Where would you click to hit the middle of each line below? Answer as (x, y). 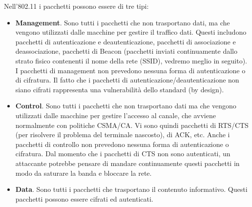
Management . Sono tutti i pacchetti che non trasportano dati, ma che (123, 22)
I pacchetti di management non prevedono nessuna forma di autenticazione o (130, 70)
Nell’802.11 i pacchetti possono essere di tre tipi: (76, 6)
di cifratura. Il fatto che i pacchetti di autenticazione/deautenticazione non (127, 80)
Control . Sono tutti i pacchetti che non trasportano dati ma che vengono (126, 106)
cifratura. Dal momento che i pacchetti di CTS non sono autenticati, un (123, 154)
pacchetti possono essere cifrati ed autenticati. (84, 198)
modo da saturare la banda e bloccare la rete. (84, 173)
